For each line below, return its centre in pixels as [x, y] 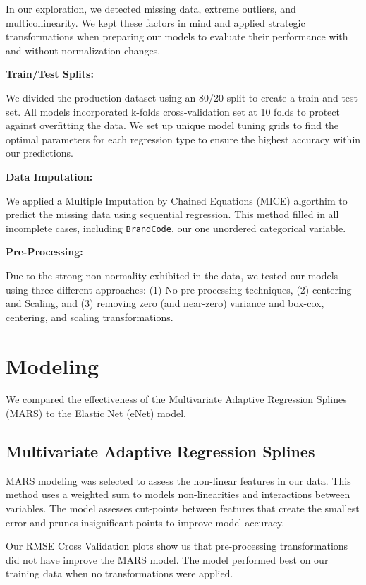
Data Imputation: [49, 176]
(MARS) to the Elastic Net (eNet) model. [96, 413]
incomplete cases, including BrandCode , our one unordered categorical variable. [176, 228]
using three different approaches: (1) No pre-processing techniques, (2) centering [179, 289]
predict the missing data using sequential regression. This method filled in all [172, 214]
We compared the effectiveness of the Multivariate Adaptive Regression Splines [176, 399]
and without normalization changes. [83, 50]
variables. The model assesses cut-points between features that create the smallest [183, 508]
